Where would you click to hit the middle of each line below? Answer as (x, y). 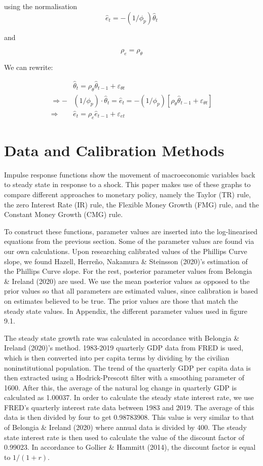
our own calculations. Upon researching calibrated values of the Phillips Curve (126, 251)
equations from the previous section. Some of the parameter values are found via (129, 241)
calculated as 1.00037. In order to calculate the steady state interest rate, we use (129, 397)
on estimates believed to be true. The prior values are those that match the (121, 300)
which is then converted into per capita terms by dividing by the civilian (117, 357)
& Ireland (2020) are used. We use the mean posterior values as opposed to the (127, 281)
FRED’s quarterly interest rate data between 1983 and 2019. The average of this (129, 407)
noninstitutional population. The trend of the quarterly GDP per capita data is (128, 367)
